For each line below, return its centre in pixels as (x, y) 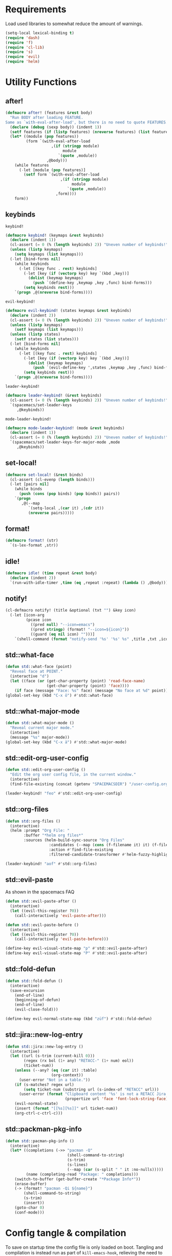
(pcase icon (39, 620)
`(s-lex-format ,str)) (34, 546)
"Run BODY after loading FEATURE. (47, 117)
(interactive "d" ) (30, 676)
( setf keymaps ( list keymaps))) (49, 330)
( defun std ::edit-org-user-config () (46, 770)
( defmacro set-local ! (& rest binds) (44, 475)
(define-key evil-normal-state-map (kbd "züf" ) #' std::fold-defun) (79, 1019)
